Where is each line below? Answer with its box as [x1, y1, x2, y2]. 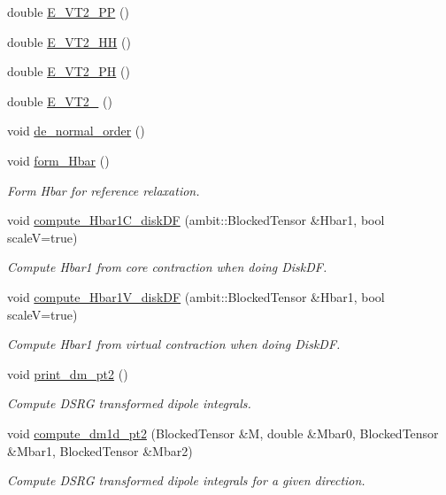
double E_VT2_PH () [7, 62, 130, 81]
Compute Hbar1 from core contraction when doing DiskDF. [7, 258, 327, 276]
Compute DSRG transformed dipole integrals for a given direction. [7, 471, 365, 490]
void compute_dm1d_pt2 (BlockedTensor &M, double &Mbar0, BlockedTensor [7, 423, 439, 442]
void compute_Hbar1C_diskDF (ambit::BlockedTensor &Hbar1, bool [7, 211, 385, 229]
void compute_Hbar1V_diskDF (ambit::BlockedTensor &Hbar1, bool [7, 287, 385, 306]
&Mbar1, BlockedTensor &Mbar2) [7, 441, 193, 460]
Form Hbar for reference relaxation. [7, 181, 200, 199]
